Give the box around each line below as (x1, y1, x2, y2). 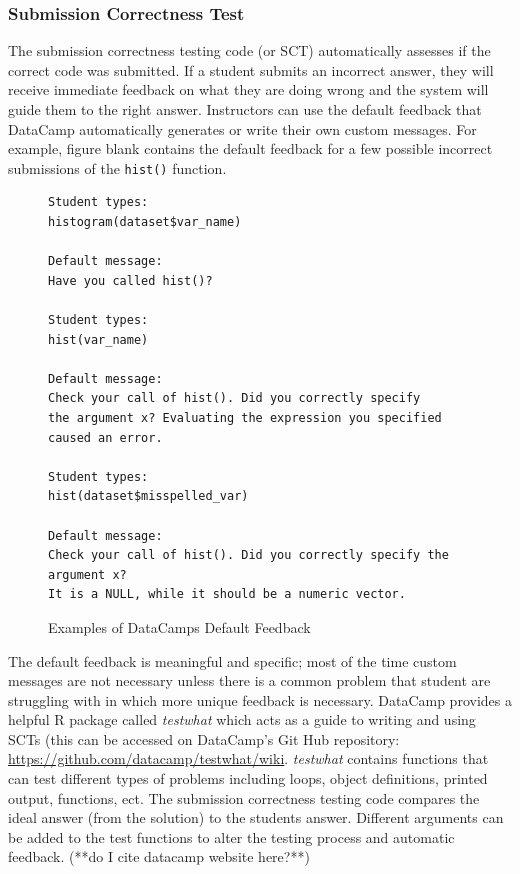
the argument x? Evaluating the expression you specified (48, 410, 442, 425)
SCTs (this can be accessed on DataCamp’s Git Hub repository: (8, 728, 400, 749)
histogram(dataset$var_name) (48, 215, 242, 230)
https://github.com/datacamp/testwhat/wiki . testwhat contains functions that (8, 748, 489, 769)
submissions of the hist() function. (8, 157, 227, 178)
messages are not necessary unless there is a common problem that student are (8, 670, 491, 691)
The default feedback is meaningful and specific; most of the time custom (8, 650, 457, 671)
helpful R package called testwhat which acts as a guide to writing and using (8, 709, 476, 730)
